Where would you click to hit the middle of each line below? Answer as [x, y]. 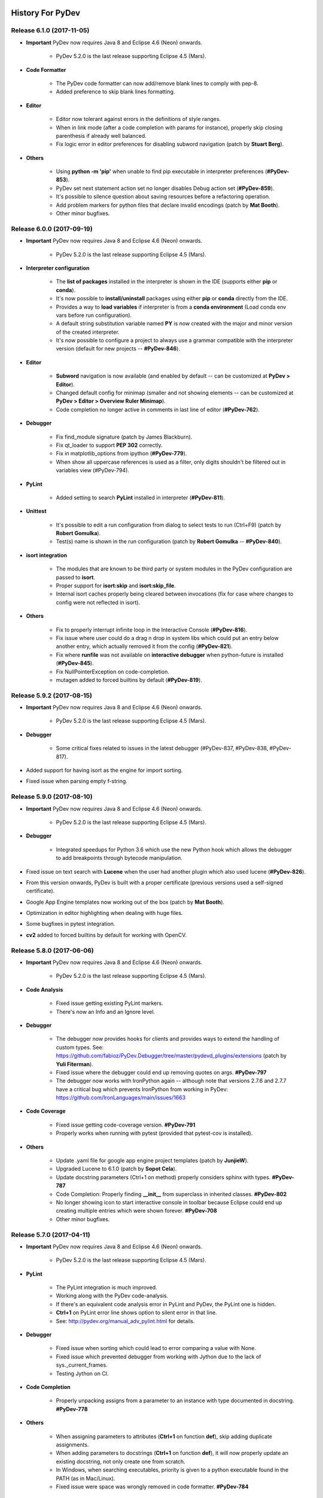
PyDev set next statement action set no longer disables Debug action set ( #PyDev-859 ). [165, 188]
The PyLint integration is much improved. [107, 1288]
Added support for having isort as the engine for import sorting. [104, 771]
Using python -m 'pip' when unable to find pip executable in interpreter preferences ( [161, 171]
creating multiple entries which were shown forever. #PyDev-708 [137, 1211]
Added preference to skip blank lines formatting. [115, 92]
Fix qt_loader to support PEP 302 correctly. [109, 445]
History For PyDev [46, 13]
